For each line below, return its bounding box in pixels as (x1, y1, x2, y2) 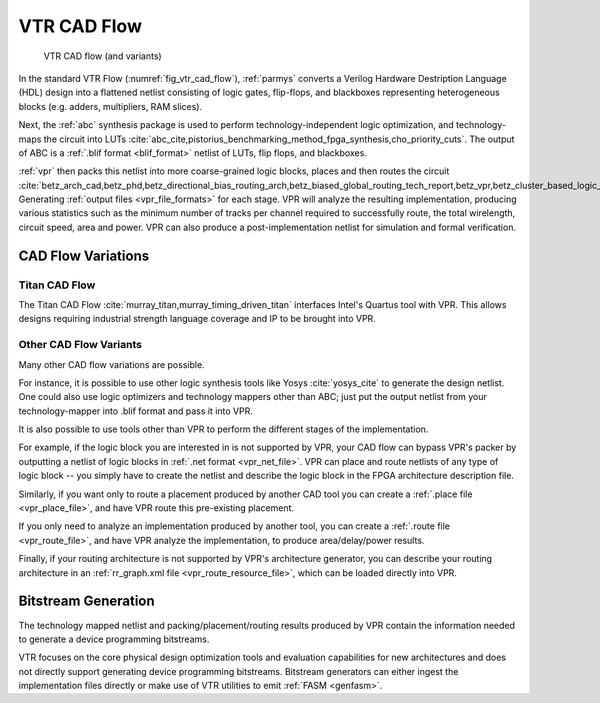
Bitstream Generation (18, 593, 155, 610)
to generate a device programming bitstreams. (18, 633, 210, 645)
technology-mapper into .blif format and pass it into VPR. (18, 405, 254, 417)
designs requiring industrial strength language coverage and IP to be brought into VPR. (18, 313, 377, 325)
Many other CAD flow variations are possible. (18, 358, 205, 370)
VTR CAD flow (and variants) (43, 50, 162, 62)
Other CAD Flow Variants (18, 338, 142, 352)
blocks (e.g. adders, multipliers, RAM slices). (18, 100, 203, 112)
